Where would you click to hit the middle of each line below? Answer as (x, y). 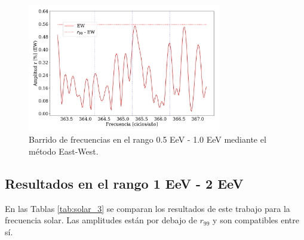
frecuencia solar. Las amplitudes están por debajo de (101, 220)
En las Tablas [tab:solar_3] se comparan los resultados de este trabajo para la (148, 208)
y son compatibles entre (256, 220)
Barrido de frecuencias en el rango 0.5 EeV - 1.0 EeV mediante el (148, 139)
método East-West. (64, 151)
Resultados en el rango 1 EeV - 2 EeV (124, 183)
